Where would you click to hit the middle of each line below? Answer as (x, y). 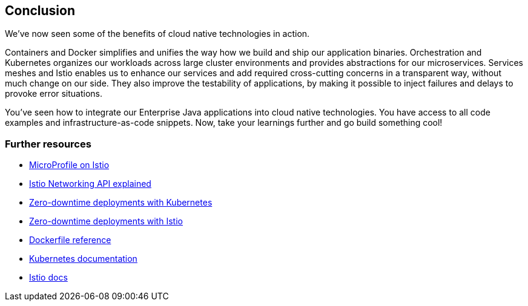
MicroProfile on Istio (69, 165)
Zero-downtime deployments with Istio (106, 221)
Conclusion (40, 11)
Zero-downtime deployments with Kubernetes (121, 203)
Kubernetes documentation (83, 259)
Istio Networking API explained (90, 184)
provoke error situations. (54, 94)
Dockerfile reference (70, 240)
